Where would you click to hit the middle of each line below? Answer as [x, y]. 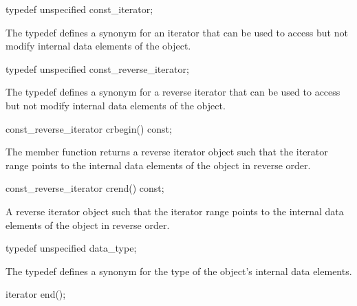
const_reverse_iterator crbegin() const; [89, 128]
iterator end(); [36, 294]
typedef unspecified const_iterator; [79, 9]
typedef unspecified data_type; [71, 248]
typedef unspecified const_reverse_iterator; [97, 68]
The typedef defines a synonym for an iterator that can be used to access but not [177, 32]
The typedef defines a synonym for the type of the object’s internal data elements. [179, 271]
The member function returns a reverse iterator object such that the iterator [167, 152]
